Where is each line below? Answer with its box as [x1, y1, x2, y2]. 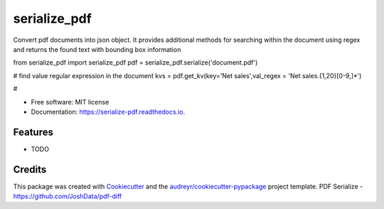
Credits [13, 164, 47, 176]
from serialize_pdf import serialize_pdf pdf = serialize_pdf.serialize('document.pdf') [13, 58, 258, 67]
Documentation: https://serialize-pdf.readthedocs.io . [31, 107, 186, 116]
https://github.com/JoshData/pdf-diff [13, 192, 122, 200]
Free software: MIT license [31, 97, 110, 106]
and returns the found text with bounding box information [13, 45, 181, 53]
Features [13, 126, 53, 138]
